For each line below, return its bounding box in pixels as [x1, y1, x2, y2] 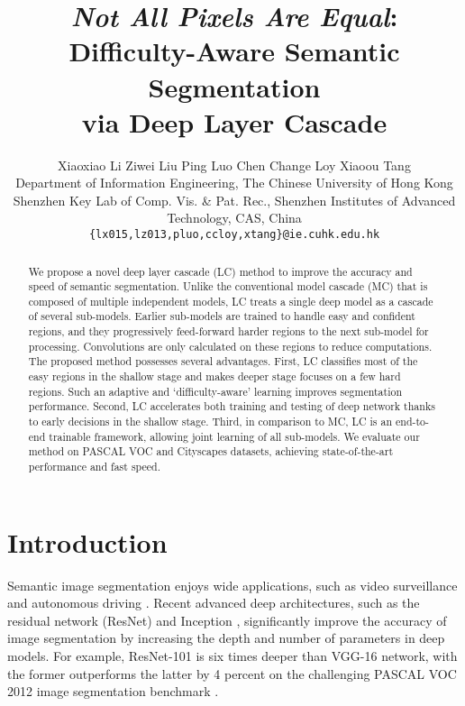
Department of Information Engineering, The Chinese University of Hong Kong [15, 173, 453, 192]
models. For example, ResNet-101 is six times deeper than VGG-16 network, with [7, 646, 458, 665]
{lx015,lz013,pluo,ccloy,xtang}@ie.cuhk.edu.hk [88, 228, 380, 242]
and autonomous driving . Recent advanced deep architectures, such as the [7, 593, 420, 612]
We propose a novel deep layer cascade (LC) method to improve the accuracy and [28, 263, 413, 279]
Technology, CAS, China [167, 208, 302, 227]
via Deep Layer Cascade [81, 103, 387, 140]
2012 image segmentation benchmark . [7, 682, 219, 701]
